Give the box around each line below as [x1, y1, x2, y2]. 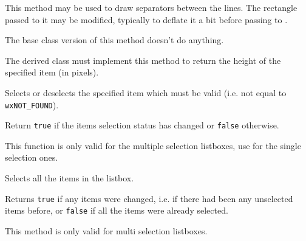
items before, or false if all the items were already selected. [5, 204, 228, 217]
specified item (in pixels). [5, 66, 99, 79]
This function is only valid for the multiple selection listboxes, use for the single [5, 139, 301, 152]
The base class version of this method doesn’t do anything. [5, 33, 224, 46]
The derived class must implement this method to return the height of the [5, 54, 281, 66]
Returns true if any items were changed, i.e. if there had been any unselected [5, 192, 293, 204]
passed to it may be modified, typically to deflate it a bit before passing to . [5, 13, 288, 26]
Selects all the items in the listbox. [5, 172, 134, 184]
